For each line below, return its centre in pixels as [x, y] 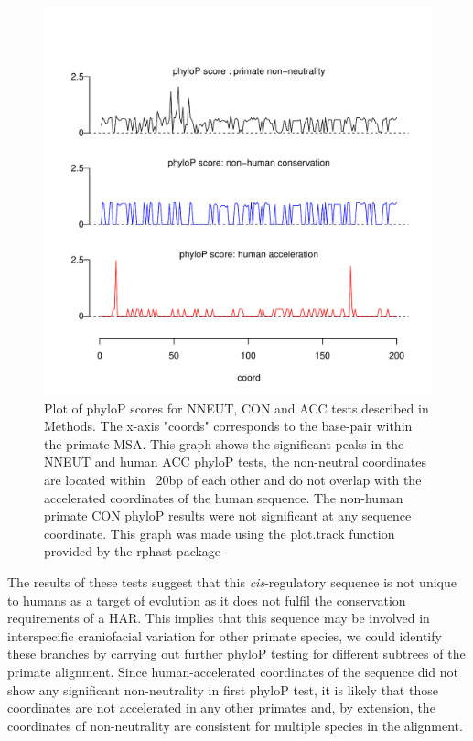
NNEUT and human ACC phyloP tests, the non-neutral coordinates [235, 462]
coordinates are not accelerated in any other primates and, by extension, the [221, 708]
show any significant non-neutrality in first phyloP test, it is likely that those [223, 689]
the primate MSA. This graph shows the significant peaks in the [224, 443]
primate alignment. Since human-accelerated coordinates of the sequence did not [233, 671]
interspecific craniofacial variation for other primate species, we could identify [225, 635]
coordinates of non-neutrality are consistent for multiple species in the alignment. [235, 725]
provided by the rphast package [133, 551]
